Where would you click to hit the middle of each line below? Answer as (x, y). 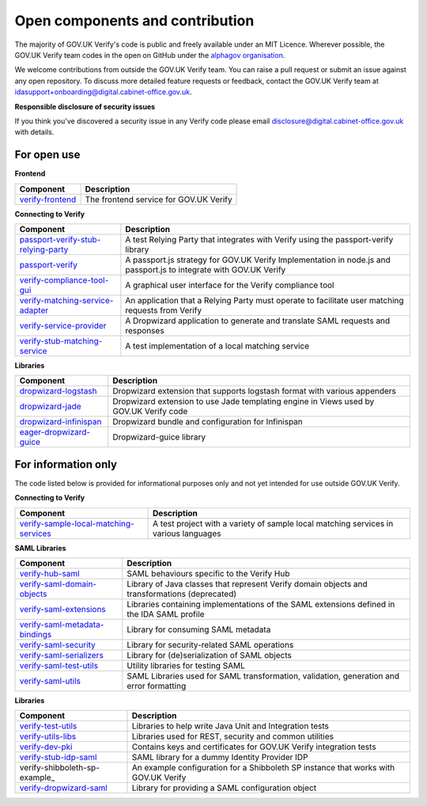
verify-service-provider (63, 325)
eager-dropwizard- (55, 432)
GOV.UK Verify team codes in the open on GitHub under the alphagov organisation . (150, 55)
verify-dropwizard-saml (64, 788)
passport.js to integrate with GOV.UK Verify (206, 269)
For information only (66, 464)
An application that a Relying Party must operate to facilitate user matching (265, 300)
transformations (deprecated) (182, 594)
